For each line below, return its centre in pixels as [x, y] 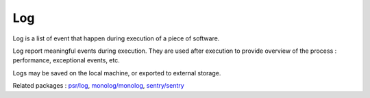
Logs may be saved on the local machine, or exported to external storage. [117, 73]
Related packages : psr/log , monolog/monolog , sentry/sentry [98, 86]
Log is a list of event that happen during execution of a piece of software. [116, 38]
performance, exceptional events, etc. [66, 60]
